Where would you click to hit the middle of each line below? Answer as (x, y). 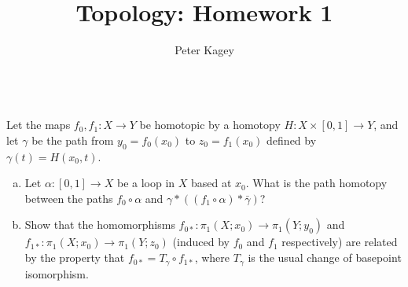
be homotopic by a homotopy (210, 125)
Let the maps (39, 125)
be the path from (73, 140)
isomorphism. (57, 273)
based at (211, 183)
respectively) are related (340, 242)
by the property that (75, 258)
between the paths (69, 198)
